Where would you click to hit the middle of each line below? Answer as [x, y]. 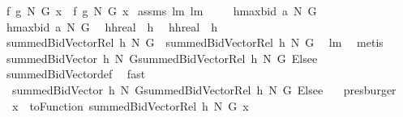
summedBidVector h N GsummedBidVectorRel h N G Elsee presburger [204, 89]
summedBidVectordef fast [76, 74]
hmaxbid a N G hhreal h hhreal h [112, 26]
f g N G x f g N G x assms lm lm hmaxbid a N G [161, 10]
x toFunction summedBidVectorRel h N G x [130, 105]
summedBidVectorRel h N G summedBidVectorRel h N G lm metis [195, 42]
